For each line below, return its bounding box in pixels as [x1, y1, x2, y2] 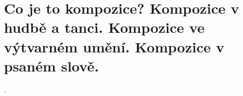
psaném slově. [4, 55, 99, 75]
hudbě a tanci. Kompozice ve [4, 17, 205, 37]
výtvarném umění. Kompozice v [4, 36, 224, 56]
